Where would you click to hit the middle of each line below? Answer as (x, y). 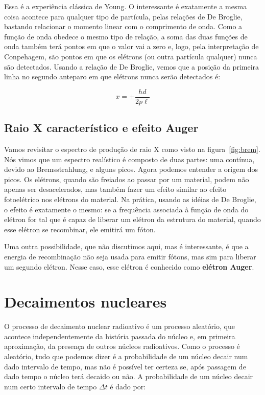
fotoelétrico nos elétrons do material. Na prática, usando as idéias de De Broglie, (130, 199)
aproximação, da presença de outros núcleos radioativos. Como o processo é (122, 346)
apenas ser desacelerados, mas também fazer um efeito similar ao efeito (115, 189)
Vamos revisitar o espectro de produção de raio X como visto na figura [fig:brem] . (132, 149)
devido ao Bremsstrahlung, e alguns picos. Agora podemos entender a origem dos (131, 169)
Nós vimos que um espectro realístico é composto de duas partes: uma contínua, (129, 159)
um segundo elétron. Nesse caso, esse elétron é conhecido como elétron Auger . (129, 266)
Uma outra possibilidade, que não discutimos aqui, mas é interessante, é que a (126, 246)
